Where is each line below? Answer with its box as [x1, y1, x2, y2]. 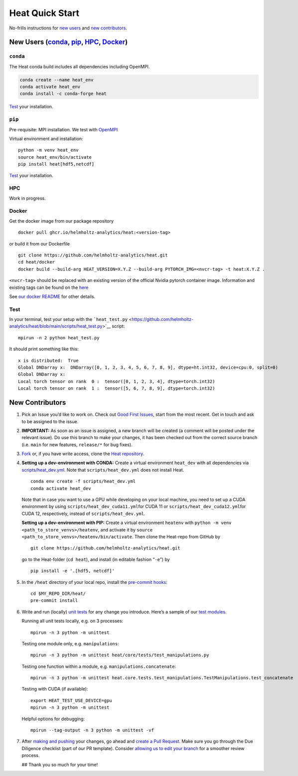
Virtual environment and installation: [9, 135, 83, 142]
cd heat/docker [18, 259, 55, 265]
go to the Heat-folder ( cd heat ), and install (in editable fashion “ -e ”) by [21, 556, 170, 562]
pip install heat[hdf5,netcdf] [18, 161, 95, 167]
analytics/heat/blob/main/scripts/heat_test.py [9, 323, 103, 329]
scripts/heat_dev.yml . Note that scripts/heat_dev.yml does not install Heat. [21, 467, 184, 473]
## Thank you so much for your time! [21, 762, 98, 768]
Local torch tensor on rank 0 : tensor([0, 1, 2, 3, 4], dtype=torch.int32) [18, 378, 215, 384]
